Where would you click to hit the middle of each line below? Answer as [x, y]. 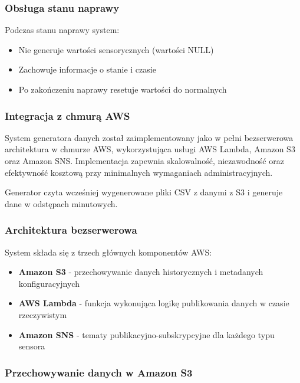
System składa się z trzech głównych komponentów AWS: [108, 252]
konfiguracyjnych [49, 283]
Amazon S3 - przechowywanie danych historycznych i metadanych [141, 272]
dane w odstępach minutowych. [61, 203]
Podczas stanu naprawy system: [62, 30]
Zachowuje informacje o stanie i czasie [87, 69]
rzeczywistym [43, 314]
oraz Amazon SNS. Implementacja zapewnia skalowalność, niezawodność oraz [144, 161]
